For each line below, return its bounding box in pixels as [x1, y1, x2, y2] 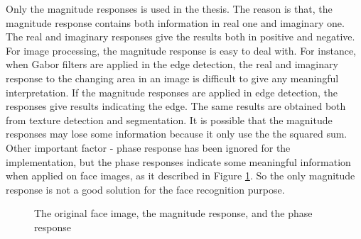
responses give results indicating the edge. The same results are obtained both [6, 99, 346, 113]
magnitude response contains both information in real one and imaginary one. [6, 15, 345, 30]
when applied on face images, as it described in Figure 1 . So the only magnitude [6, 168, 355, 183]
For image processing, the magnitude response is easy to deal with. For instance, [6, 43, 357, 57]
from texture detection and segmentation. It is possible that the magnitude [6, 112, 333, 127]
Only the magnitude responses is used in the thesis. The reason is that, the [6, 1, 333, 16]
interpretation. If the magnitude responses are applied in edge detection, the [6, 84, 338, 99]
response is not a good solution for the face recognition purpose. [6, 182, 285, 196]
